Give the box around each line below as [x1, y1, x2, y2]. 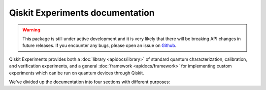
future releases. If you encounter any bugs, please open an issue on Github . [22, 43, 177, 48]
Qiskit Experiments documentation [9, 7, 155, 18]
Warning [22, 27, 40, 33]
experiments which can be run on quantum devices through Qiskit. [9, 70, 144, 76]
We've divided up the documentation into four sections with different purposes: [9, 79, 170, 85]
